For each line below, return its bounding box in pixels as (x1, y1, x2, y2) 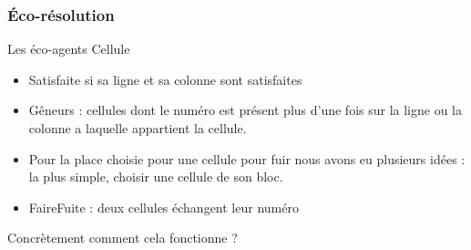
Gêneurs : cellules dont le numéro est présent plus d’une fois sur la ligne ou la (28, 100, 463, 120)
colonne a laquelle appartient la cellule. (28, 119, 247, 137)
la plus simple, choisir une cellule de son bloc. (28, 167, 283, 186)
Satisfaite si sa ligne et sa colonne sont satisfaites (28, 69, 302, 89)
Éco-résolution (7, 3, 115, 26)
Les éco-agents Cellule (7, 39, 130, 58)
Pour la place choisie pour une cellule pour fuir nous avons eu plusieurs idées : (28, 149, 466, 168)
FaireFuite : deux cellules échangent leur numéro (28, 197, 299, 216)
